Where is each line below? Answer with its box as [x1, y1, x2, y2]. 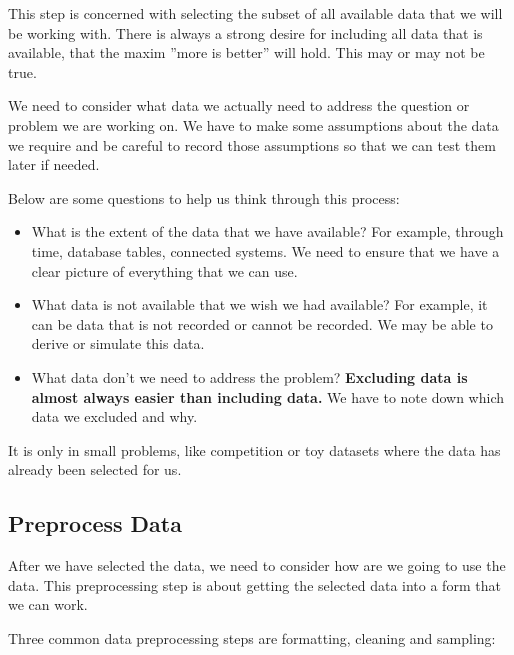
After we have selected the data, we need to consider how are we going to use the [8, 555, 506, 576]
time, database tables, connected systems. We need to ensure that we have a [31, 240, 500, 261]
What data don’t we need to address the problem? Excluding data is [31, 366, 468, 387]
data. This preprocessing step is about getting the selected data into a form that [8, 574, 501, 595]
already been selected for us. [8, 459, 182, 480]
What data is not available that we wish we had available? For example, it [31, 294, 488, 315]
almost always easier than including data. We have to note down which [31, 386, 505, 407]
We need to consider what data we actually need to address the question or [8, 95, 470, 116]
